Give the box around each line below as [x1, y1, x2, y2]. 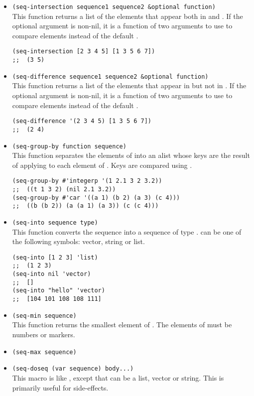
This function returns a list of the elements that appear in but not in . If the [12, 80, 247, 91]
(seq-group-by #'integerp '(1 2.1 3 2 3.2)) [12, 177, 162, 185]
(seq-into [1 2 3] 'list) [12, 254, 98, 261]
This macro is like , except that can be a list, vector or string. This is [12, 372, 224, 383]
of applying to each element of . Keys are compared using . [12, 159, 192, 170]
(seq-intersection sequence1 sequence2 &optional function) [12, 3, 216, 10]
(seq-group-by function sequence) [12, 142, 127, 150]
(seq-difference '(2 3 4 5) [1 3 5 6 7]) [12, 118, 151, 125]
